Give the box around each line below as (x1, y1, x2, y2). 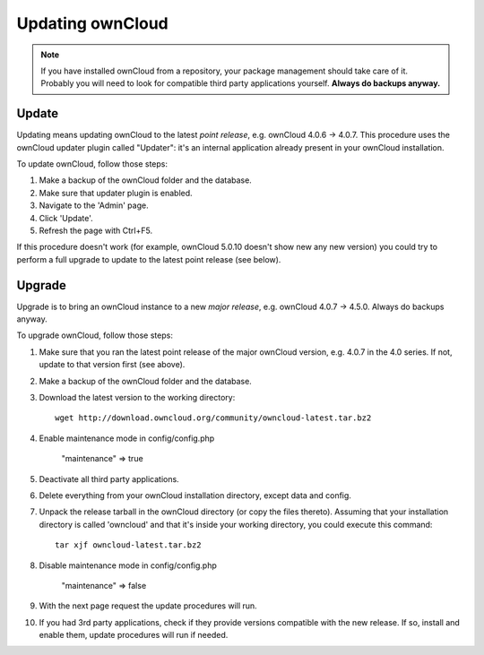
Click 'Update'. (39, 212, 93, 223)
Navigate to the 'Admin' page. (39, 200, 149, 211)
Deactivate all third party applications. (39, 473, 179, 484)
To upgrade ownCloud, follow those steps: (16, 330, 174, 340)
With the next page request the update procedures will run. (39, 600, 257, 611)
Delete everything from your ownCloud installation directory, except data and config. (39, 489, 351, 501)
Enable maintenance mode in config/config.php (39, 433, 215, 444)
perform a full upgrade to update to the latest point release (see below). (16, 254, 281, 264)
